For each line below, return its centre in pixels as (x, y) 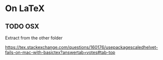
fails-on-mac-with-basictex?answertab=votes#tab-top (60, 52)
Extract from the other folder (34, 38)
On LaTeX (25, 8)
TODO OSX (22, 26)
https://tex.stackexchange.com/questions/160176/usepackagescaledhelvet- (81, 47)
